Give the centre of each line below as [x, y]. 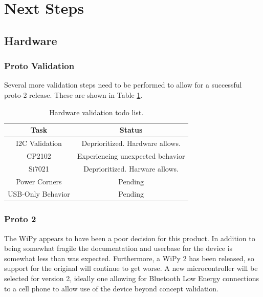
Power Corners [39, 181]
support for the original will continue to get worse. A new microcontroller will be [131, 268]
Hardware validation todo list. [96, 112]
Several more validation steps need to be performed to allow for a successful [123, 85]
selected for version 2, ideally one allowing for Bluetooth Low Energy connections [131, 278]
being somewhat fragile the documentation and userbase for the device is [118, 248]
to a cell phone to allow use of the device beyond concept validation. [111, 288]
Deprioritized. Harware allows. [131, 168]
